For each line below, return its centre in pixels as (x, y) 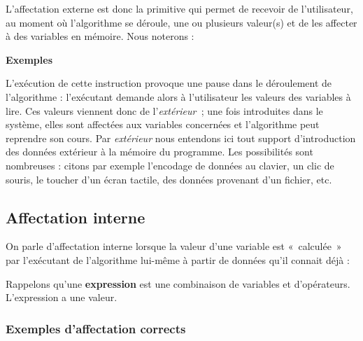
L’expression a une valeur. (62, 297)
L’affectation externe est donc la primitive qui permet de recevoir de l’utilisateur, (179, 8)
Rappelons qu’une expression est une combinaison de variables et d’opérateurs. (178, 283)
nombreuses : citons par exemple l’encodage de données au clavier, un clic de (170, 165)
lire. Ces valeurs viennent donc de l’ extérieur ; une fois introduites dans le (164, 110)
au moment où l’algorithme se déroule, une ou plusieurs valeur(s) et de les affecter (181, 22)
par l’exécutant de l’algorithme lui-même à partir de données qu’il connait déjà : (178, 259)
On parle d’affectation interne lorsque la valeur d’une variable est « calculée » (174, 246)
